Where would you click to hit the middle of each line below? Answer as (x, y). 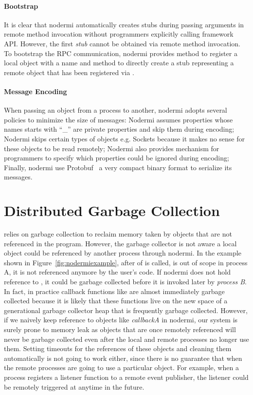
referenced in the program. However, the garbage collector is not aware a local (120, 243)
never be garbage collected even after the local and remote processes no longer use (126, 339)
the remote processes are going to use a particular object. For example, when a (121, 367)
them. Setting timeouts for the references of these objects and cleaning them (118, 348)
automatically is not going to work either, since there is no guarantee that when (123, 358)
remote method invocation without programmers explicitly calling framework (119, 34)
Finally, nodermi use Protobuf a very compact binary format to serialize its (118, 167)
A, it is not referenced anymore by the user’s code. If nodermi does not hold (117, 272)
